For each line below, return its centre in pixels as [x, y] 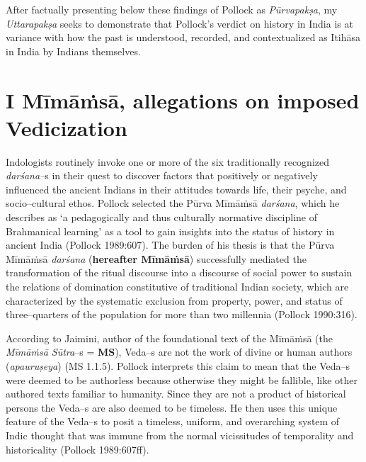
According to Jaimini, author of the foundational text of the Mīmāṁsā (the [169, 338]
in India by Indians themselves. [73, 51]
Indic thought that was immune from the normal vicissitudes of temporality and [180, 435]
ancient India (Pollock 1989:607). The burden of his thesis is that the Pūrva [170, 245]
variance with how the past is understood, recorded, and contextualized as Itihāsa [183, 37]
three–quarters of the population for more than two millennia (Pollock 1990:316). [182, 314]
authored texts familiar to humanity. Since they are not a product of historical [176, 394]
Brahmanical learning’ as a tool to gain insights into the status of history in [170, 231]
